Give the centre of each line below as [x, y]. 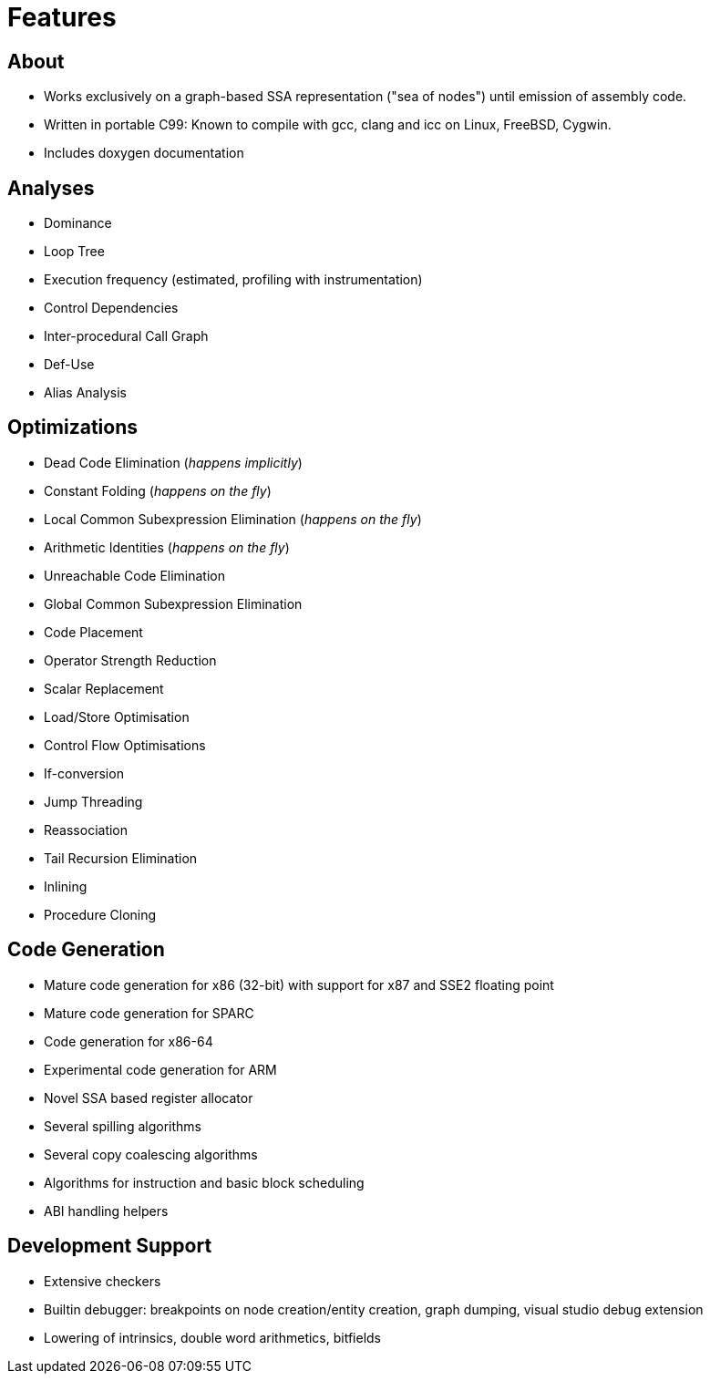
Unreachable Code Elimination [135, 575]
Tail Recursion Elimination [121, 858]
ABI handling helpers [106, 1211]
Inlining [66, 886]
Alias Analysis [85, 393]
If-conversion [84, 773]
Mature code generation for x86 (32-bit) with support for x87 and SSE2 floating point [299, 984]
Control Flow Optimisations [125, 745]
